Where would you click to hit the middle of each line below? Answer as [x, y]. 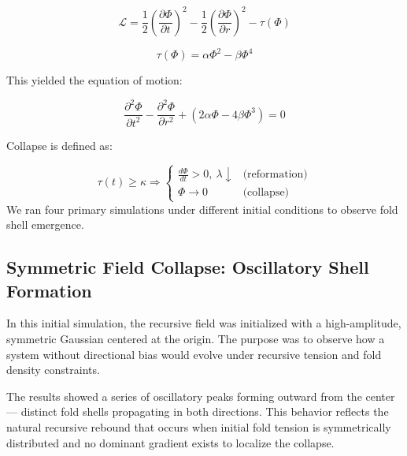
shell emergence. [45, 224]
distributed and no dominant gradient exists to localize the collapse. [170, 442]
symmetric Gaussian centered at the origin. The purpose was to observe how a [196, 339]
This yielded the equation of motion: [94, 80]
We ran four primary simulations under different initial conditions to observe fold [202, 209]
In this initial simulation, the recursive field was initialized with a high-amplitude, [204, 323]
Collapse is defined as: [59, 145]
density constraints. [53, 370]
